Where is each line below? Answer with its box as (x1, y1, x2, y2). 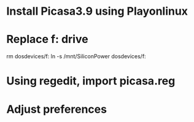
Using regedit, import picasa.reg (6, 74, 176, 88)
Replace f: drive (6, 32, 88, 47)
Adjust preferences (6, 102, 107, 116)
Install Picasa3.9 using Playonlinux (6, 4, 188, 18)
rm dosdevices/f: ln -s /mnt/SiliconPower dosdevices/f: (6, 53, 146, 60)
